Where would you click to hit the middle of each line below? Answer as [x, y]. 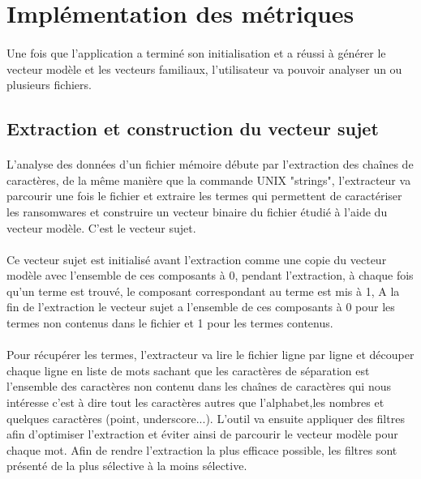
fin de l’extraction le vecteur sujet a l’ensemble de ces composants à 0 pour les [201, 307]
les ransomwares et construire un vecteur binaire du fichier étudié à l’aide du [197, 211]
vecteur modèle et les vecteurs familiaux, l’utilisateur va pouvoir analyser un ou [204, 68]
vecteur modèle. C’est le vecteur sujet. [101, 227]
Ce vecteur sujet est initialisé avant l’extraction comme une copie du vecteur [197, 259]
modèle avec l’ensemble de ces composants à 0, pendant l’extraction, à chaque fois [210, 275]
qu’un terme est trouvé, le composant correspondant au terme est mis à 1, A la [203, 291]
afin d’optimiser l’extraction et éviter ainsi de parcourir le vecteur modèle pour [202, 434]
